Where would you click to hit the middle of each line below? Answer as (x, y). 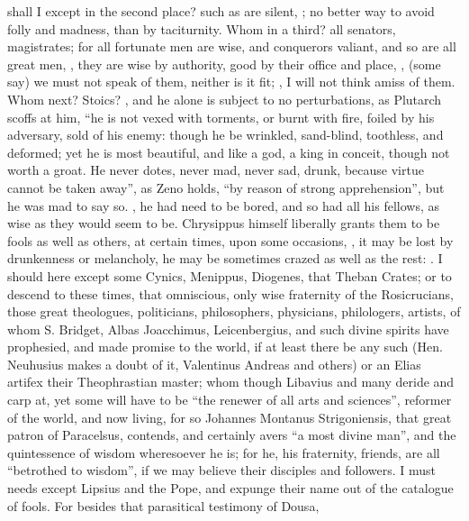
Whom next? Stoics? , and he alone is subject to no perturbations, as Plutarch (225, 99)
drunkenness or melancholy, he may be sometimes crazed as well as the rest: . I (225, 258)
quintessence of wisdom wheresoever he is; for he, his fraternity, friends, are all (224, 452)
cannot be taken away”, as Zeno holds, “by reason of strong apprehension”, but (226, 187)
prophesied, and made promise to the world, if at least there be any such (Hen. (225, 347)
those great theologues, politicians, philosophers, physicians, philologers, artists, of (234, 311)
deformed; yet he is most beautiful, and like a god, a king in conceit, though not (229, 152)
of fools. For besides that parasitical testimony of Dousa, (163, 505)
